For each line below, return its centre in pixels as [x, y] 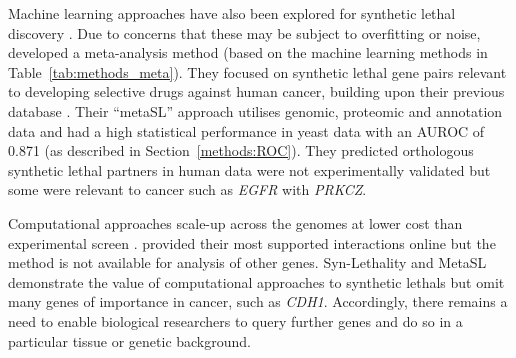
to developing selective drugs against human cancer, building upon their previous [256, 91]
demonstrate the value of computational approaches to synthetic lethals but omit [256, 281]
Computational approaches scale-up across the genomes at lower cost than [235, 222]
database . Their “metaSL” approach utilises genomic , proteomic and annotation [255, 110]
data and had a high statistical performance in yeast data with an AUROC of [246, 130]
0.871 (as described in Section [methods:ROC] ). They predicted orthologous [241, 150]
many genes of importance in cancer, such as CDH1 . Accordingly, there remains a [258, 301]
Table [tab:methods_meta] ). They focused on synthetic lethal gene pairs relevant [257, 71]
